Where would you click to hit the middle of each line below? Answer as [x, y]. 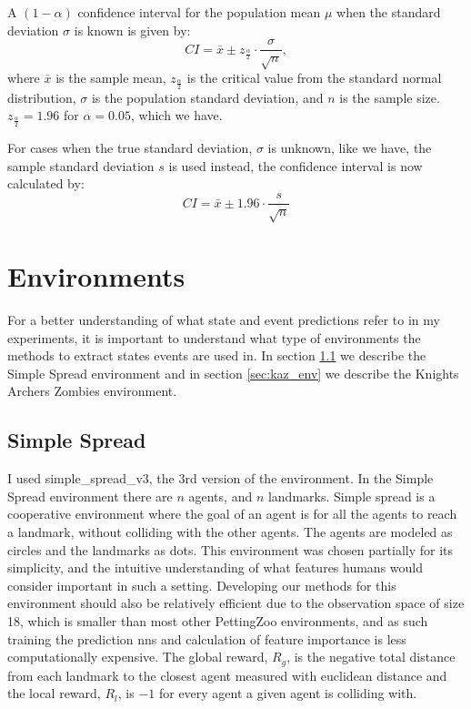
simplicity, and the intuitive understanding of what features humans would [215, 567]
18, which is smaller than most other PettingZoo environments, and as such [218, 620]
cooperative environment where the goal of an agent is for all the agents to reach [232, 514]
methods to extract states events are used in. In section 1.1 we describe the [217, 355]
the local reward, [54, 693]
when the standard [389, 12]
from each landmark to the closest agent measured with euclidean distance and [227, 675]
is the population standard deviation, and [207, 97]
